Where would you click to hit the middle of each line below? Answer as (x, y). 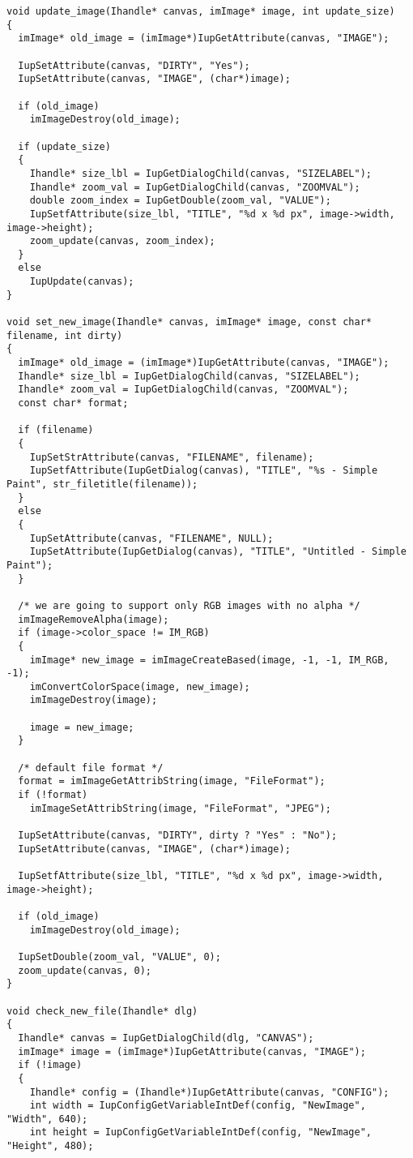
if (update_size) (64, 146)
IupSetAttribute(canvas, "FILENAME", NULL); (151, 538)
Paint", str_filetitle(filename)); (102, 484)
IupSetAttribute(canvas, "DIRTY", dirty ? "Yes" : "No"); (178, 836)
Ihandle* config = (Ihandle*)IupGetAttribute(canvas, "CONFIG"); (209, 1092)
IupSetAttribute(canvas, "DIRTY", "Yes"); (134, 65)
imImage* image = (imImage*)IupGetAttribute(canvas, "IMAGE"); (192, 1051)
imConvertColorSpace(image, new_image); (140, 686)
